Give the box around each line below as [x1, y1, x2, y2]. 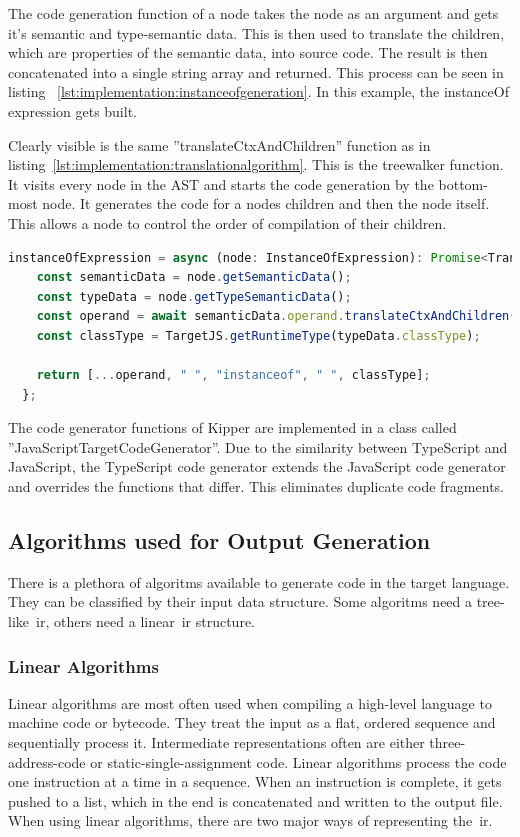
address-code [8, 751, 86, 772]
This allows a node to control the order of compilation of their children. [8, 212, 447, 233]
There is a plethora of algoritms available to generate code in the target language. [8, 571, 510, 592]
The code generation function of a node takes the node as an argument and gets [8, 3, 499, 23]
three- [429, 732, 466, 753]
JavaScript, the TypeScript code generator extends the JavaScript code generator [8, 456, 506, 477]
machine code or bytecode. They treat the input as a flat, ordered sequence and [8, 712, 496, 733]
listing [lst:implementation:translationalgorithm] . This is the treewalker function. [8, 154, 504, 175]
